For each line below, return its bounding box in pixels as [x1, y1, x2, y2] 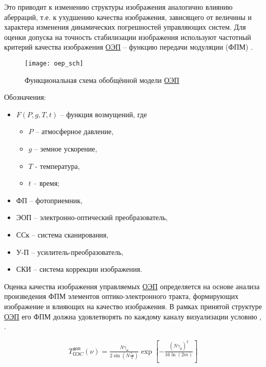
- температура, [35, 160, 80, 171]
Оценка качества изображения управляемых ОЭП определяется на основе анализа [4, 280, 260, 291]
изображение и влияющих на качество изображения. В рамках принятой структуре [4, 300, 262, 311]
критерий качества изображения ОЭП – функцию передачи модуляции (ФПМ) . [4, 41, 253, 52]
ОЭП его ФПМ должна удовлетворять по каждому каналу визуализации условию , [4, 311, 262, 321]
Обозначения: [4, 92, 46, 102]
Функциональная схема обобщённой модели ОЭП [25, 74, 179, 85]
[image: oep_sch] [25, 59, 84, 67]
